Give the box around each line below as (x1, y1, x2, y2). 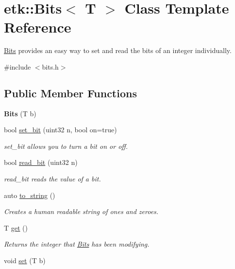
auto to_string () (4, 190, 55, 200)
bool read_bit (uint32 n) (4, 157, 78, 167)
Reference (4, 17, 71, 37)
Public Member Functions (4, 85, 137, 100)
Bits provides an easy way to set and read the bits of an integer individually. (4, 45, 232, 55)
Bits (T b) (4, 108, 36, 118)
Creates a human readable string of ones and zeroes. (4, 206, 159, 216)
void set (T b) (4, 255, 46, 266)
